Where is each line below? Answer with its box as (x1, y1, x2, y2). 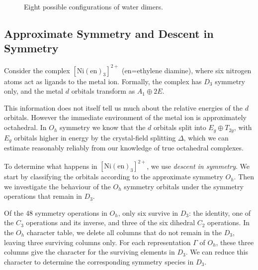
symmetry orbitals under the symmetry (124, 181, 244, 191)
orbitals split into (154, 122, 206, 133)
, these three (216, 237, 254, 247)
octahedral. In (4, 122, 47, 133)
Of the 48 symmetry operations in (4, 207, 107, 218)
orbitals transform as (71, 86, 135, 96)
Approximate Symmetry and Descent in (4, 25, 214, 41)
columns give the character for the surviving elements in (4, 247, 175, 257)
